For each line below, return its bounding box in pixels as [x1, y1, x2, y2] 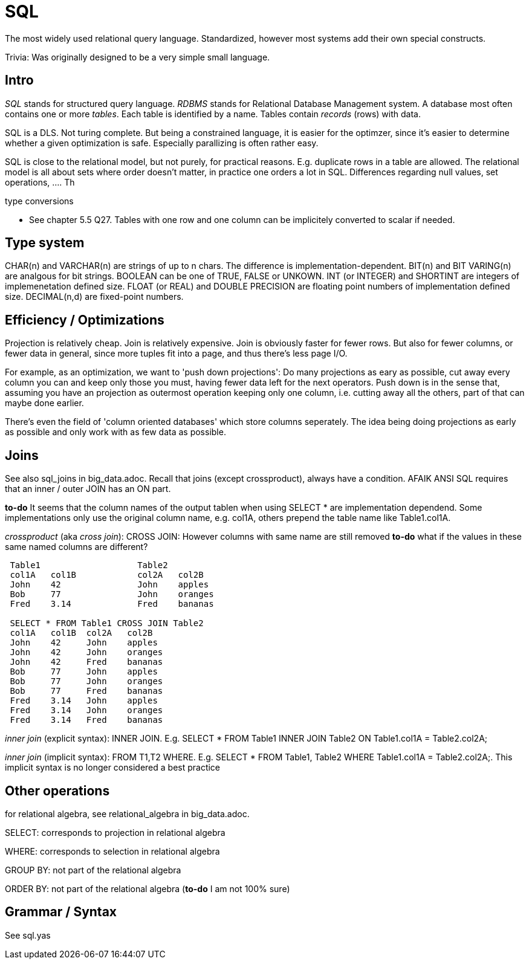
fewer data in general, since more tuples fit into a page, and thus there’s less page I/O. [5, 348, 348, 359]
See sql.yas [5, 930, 51, 940]
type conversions [5, 195, 74, 206]
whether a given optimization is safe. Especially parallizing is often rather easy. [5, 137, 319, 148]
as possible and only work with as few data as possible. [5, 427, 226, 438]
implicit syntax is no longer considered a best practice [5, 762, 221, 773]
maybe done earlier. [5, 398, 84, 409]
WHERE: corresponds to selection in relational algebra [5, 846, 220, 856]
